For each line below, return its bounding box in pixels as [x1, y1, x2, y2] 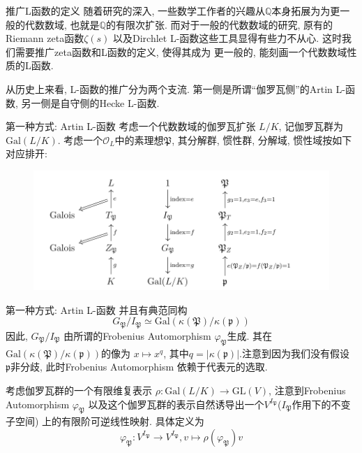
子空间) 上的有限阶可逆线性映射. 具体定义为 [6, 414, 204, 429]
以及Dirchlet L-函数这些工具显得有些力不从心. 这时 [113, 31, 342, 45]
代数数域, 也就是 [24, 17, 100, 31]
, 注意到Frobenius [269, 382, 346, 397]
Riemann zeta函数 [6, 31, 84, 45]
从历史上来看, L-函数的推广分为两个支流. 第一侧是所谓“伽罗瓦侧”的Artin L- [6, 81, 345, 96]
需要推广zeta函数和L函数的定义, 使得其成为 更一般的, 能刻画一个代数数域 [15, 44, 347, 59]
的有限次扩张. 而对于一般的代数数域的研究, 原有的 [105, 17, 333, 31]
